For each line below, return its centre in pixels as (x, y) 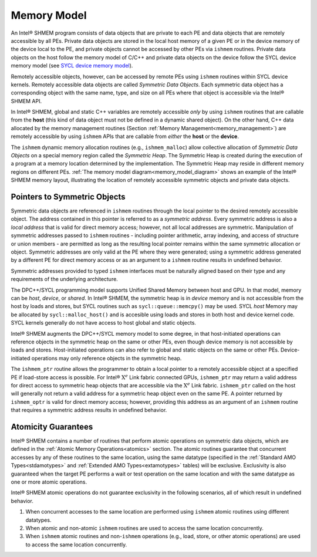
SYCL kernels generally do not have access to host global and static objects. (104, 323)
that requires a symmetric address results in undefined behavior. (89, 410)
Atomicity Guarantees (52, 426)
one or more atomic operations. (49, 482)
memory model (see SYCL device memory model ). (72, 66)
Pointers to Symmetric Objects (68, 197)
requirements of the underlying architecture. (65, 279)
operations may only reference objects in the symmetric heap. (107, 358)
